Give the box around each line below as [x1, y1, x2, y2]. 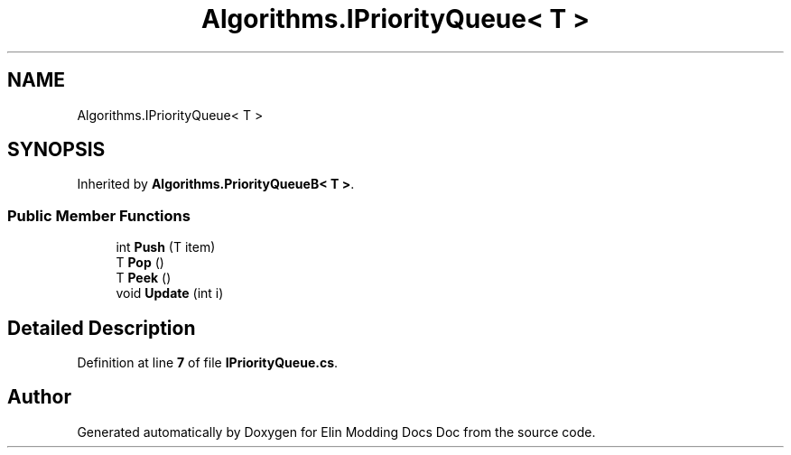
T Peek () [116, 270, 172, 286]
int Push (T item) [116, 239, 216, 255]
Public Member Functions [7, 206, 191, 225]
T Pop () [116, 255, 164, 271]
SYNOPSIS [7, 138, 106, 162]
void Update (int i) [116, 285, 224, 302]
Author [7, 385, 71, 409]
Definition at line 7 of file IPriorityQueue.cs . [77, 355, 339, 371]
